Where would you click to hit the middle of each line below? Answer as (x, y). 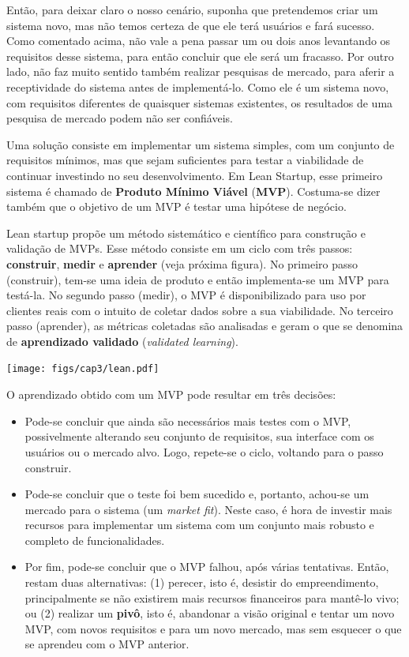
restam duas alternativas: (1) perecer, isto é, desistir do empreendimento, (202, 582)
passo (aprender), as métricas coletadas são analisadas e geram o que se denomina (205, 326)
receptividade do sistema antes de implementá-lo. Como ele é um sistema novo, (198, 86)
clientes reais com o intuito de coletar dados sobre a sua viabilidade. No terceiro (200, 310)
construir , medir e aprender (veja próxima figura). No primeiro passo (182, 263)
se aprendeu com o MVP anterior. (107, 644)
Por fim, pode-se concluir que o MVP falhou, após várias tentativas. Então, (207, 567)
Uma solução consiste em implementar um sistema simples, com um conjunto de (201, 144)
